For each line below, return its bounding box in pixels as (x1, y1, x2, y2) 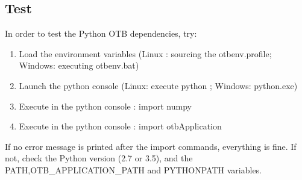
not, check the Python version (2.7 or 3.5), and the (5, 152, 193, 164)
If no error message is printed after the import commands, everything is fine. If (5, 140, 297, 152)
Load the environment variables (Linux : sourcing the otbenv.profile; (19, 47, 272, 60)
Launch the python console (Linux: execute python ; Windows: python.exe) (19, 79, 298, 92)
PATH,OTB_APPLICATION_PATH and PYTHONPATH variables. (5, 163, 262, 176)
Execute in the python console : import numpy (19, 99, 192, 112)
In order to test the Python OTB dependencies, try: (5, 27, 197, 40)
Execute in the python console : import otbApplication (19, 120, 222, 132)
